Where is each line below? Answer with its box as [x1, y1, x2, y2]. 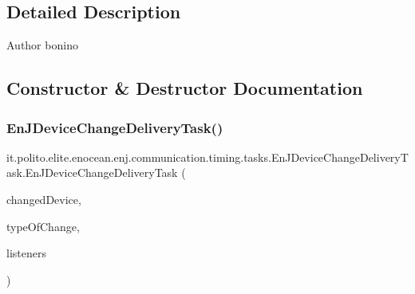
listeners [6, 245, 46, 261]
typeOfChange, [6, 218, 80, 234]
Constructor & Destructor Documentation [6, 76, 363, 100]
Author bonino [6, 37, 78, 53]
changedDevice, [6, 190, 81, 207]
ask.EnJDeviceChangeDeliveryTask [6, 164, 178, 181]
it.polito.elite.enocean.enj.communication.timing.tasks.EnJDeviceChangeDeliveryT [6, 148, 409, 165]
